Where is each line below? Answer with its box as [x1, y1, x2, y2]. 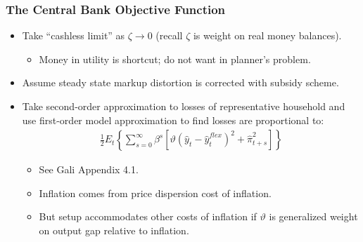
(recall [155, 28, 183, 43]
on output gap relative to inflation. [39, 223, 189, 237]
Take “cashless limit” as [22, 28, 125, 43]
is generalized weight [269, 209, 358, 224]
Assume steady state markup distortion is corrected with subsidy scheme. [22, 75, 339, 90]
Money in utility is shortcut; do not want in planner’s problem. [39, 51, 311, 66]
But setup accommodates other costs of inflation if [39, 209, 257, 224]
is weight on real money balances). [193, 28, 342, 43]
